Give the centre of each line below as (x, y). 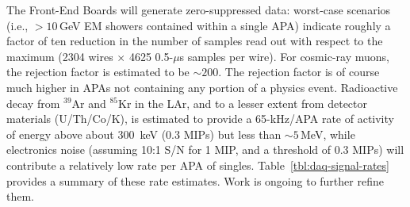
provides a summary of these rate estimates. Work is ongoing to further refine (195, 180)
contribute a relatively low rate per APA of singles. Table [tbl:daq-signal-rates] (198, 165)
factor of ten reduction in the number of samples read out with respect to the (195, 41)
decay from (33, 103)
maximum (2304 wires (60, 56)
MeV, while (328, 134)
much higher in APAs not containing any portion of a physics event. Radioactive (202, 87)
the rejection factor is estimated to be (98, 72)
